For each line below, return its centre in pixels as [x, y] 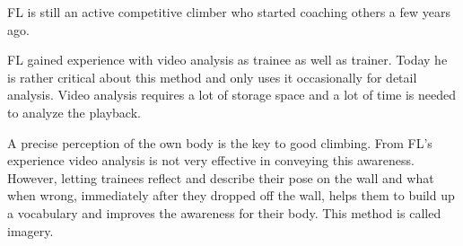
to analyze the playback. [74, 112]
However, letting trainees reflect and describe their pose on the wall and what [221, 177]
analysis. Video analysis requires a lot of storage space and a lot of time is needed [232, 95]
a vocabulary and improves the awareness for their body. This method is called [224, 212]
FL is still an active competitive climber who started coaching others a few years [229, 12]
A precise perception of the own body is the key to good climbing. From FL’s [220, 142]
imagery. [31, 230]
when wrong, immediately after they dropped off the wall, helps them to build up [231, 195]
